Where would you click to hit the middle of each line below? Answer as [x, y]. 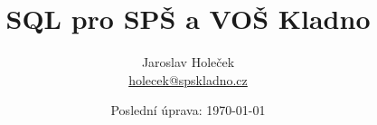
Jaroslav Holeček [188, 62]
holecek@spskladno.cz [188, 79]
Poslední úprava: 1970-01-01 [188, 110]
